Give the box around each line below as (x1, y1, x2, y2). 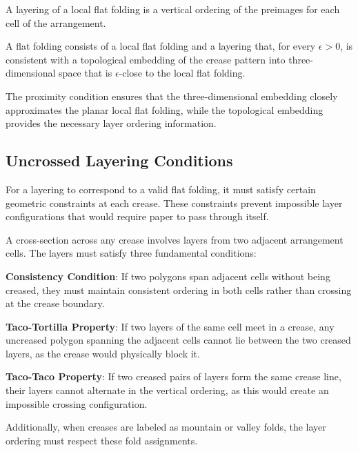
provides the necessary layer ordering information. (6, 116, 217, 130)
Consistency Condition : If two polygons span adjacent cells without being (6, 268, 330, 283)
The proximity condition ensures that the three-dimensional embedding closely (6, 88, 338, 103)
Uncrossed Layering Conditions (6, 150, 233, 171)
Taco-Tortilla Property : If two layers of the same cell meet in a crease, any (6, 319, 335, 333)
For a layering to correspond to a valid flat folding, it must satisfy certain (6, 181, 316, 196)
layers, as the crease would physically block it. (6, 346, 200, 360)
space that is (59, 66, 112, 80)
